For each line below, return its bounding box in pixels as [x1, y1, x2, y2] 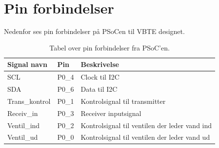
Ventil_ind [7, 120, 40, 130]
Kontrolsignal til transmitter [80, 96, 166, 106]
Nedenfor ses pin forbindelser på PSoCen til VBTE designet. [4, 26, 185, 36]
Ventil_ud [7, 132, 38, 142]
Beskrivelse [80, 59, 119, 69]
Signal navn [7, 59, 47, 69]
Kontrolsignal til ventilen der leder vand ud [80, 132, 210, 142]
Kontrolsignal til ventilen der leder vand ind [80, 120, 212, 130]
